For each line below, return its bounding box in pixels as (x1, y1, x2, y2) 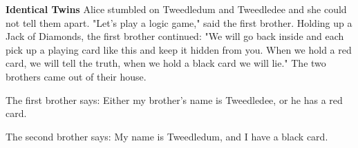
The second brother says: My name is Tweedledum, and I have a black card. (6, 129, 328, 143)
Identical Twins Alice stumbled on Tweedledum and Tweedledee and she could (6, 2, 347, 16)
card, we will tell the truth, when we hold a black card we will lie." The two (6, 56, 326, 70)
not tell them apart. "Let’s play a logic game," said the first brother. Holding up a (6, 15, 352, 30)
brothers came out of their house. (6, 69, 147, 83)
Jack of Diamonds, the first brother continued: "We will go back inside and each (6, 29, 344, 43)
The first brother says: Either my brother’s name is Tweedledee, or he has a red (6, 92, 343, 107)
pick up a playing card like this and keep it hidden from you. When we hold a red (6, 42, 352, 56)
